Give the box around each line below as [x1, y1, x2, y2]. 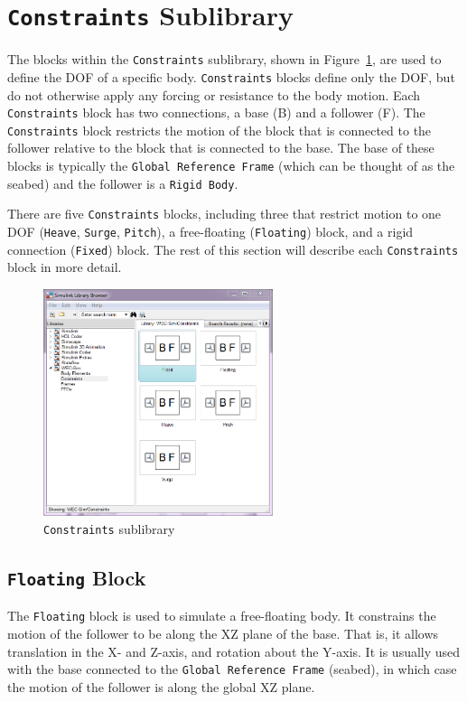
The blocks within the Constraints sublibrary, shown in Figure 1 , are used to [7, 50, 442, 69]
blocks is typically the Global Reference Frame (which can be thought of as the [7, 156, 455, 175]
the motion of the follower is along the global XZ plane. [7, 677, 315, 696]
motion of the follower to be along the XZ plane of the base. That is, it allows [7, 624, 439, 643]
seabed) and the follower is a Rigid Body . [7, 173, 238, 192]
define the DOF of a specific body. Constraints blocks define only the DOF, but [7, 67, 455, 86]
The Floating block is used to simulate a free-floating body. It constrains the [7, 606, 436, 625]
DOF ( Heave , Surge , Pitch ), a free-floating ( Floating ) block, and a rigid [7, 222, 414, 241]
